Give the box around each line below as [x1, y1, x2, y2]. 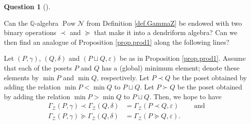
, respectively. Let [96, 72, 149, 82]
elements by [4, 72, 39, 82]
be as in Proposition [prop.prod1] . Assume [120, 53, 246, 63]
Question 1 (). [4, 1, 51, 11]
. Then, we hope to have [149, 91, 222, 101]
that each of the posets [4, 62, 72, 72]
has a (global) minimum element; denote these [102, 62, 240, 72]
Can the [4, 18, 28, 28]
